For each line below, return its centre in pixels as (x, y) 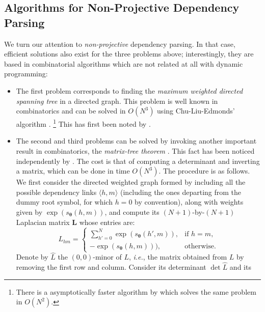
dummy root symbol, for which (64, 202)
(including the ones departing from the (181, 192)
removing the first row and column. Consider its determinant (111, 267)
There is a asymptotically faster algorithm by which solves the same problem (136, 291)
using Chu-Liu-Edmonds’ (196, 111)
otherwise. (200, 246)
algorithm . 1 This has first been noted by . (83, 123)
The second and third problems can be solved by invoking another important (136, 141)
